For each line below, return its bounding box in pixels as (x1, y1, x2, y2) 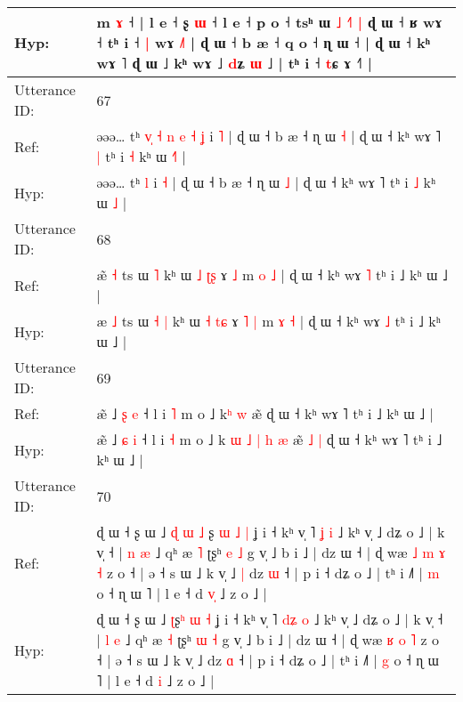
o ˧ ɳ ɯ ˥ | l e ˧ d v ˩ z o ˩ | (96, 583, 267, 603)
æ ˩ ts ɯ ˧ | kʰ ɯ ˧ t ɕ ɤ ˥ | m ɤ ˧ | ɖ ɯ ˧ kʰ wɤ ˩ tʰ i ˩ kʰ (96, 311, 441, 331)
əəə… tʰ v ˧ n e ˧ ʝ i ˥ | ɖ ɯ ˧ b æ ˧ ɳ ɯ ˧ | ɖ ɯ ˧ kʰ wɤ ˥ (96, 125, 442, 146)
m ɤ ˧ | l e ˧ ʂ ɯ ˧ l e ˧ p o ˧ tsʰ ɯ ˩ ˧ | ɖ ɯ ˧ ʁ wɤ (96, 12, 443, 32)
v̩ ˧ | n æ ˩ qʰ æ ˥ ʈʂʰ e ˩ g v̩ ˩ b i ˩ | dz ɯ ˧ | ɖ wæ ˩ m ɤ (96, 542, 446, 562)
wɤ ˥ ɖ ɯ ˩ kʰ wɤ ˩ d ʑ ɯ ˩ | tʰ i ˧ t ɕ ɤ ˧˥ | (96, 52, 372, 73)
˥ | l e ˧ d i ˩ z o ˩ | (96, 670, 215, 690)
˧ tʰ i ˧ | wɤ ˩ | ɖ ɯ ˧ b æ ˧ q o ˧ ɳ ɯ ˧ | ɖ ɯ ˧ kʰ (96, 32, 430, 52)
